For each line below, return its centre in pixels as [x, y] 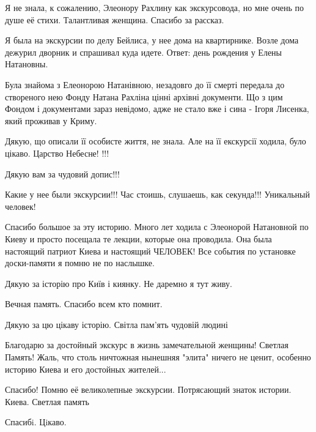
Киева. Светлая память [47, 401]
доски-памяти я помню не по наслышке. [80, 263]
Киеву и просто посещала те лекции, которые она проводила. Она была [138, 238]
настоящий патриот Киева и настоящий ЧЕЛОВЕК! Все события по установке [150, 251]
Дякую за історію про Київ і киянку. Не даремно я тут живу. [119, 283]
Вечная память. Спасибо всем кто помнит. [84, 304]
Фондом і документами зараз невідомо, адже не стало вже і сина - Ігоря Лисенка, [157, 109]
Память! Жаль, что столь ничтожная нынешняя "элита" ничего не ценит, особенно [158, 357]
